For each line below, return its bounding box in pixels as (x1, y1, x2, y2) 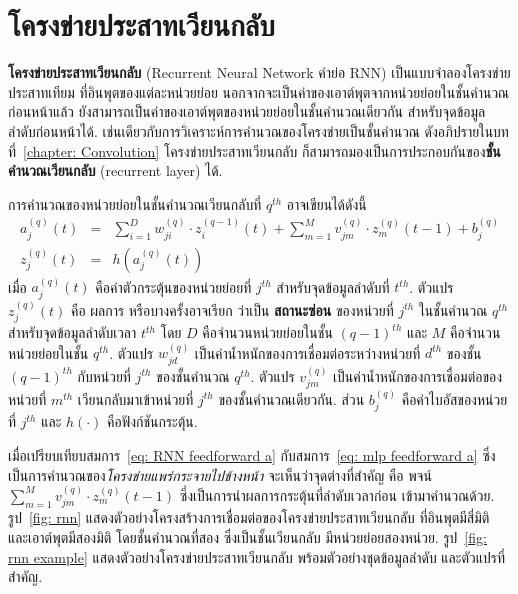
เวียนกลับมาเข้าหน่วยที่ (77, 388, 194, 409)
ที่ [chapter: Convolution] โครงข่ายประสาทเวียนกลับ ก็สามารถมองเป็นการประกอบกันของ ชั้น (8, 140, 501, 161)
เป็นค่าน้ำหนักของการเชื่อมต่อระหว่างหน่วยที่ (194, 342, 421, 363)
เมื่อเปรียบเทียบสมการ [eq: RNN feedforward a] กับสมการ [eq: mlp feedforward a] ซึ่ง (8, 444, 496, 465)
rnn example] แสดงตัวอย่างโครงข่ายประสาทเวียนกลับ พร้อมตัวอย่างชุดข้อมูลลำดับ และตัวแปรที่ (8, 546, 506, 567)
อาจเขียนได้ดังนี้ (286, 193, 367, 214)
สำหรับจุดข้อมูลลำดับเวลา (8, 322, 137, 343)
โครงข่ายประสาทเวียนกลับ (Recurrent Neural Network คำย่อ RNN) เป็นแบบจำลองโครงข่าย (8, 62, 511, 83)
